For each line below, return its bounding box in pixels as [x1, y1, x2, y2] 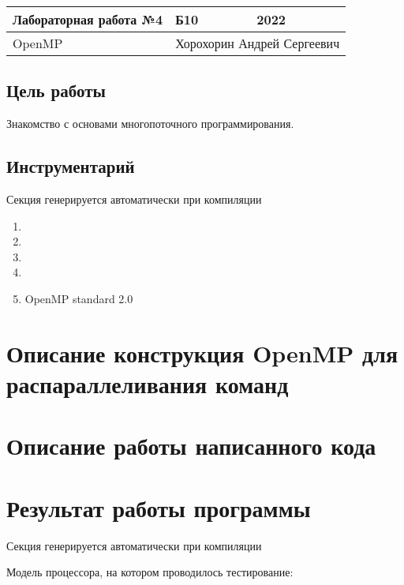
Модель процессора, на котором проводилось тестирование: [6, 564, 294, 580]
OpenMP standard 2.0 [24, 290, 133, 306]
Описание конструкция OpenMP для [6, 336, 398, 369]
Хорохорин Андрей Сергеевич [175, 34, 340, 52]
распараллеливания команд [6, 367, 289, 399]
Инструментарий [6, 154, 135, 178]
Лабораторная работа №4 [13, 10, 163, 28]
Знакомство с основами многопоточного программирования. [6, 115, 294, 132]
